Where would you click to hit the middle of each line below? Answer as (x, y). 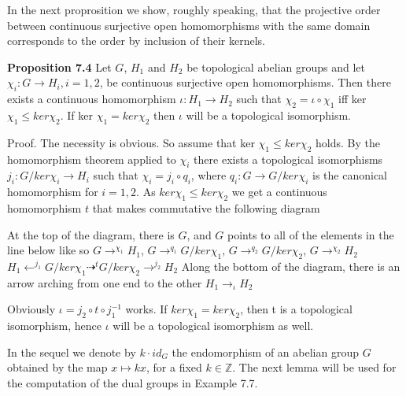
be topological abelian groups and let (276, 67)
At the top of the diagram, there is (91, 234)
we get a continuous (279, 192)
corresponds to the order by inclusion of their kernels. (137, 41)
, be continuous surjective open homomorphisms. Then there (245, 82)
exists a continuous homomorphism (92, 99)
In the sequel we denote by (72, 352)
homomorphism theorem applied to (92, 159)
